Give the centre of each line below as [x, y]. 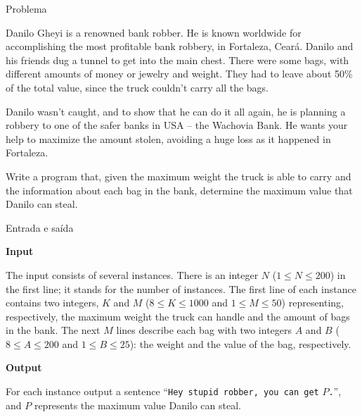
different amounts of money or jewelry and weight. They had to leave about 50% [179, 74]
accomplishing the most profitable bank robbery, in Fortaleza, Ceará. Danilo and [180, 46]
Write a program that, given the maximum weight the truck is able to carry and [179, 176]
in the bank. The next [53, 330]
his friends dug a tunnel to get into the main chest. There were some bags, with [177, 60]
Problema [26, 8]
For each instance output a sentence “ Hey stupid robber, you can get [162, 391]
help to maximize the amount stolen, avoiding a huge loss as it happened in [168, 138]
